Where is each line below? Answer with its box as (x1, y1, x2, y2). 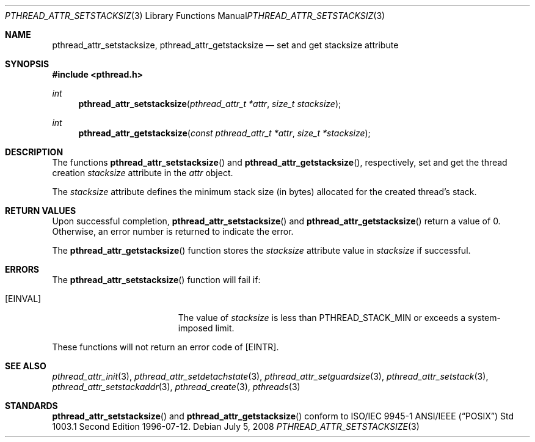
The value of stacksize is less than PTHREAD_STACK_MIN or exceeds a (178, 312, 466, 323)
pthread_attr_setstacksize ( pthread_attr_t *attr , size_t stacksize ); (78, 98, 341, 109)
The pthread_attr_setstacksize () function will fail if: (52, 274, 261, 285)
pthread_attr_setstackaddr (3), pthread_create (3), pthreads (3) (52, 381, 300, 392)
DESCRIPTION (5, 147, 64, 157)
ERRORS (5, 264, 40, 274)
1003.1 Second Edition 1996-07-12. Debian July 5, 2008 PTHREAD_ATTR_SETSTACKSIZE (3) (52, 421, 420, 432)
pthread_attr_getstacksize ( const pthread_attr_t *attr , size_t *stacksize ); (78, 128, 371, 138)
